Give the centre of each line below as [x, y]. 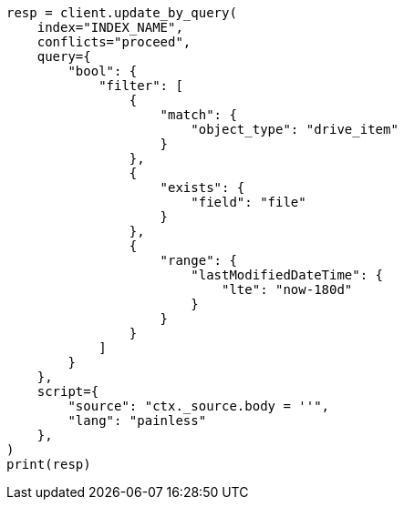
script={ [68, 391]
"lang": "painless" [137, 421]
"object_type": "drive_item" [295, 129]
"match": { [198, 115]
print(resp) [49, 464]
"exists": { [202, 188]
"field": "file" [249, 202]
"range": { [198, 260]
